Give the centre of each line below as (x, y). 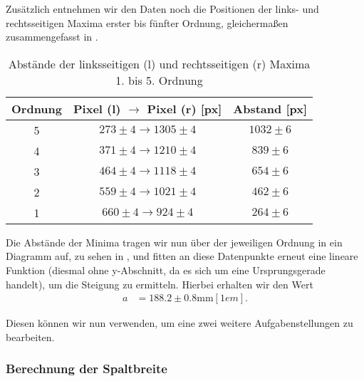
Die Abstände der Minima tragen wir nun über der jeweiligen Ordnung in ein (174, 242)
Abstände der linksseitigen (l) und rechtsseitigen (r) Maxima (159, 63)
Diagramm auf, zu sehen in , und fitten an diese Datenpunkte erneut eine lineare (182, 256)
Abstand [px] (270, 108)
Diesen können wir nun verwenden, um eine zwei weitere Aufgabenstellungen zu (180, 323)
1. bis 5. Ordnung (159, 80)
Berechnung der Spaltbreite (87, 369)
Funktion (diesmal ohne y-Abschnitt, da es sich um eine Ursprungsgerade (166, 270)
